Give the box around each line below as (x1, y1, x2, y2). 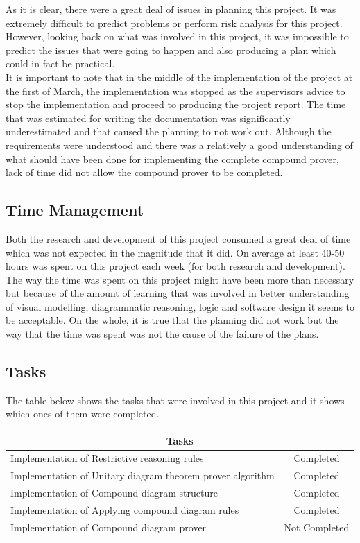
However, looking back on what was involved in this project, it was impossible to (6, 29, 349, 44)
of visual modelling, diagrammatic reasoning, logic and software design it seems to (6, 299, 355, 313)
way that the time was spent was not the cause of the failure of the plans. (6, 327, 319, 341)
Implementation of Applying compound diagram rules (10, 502, 239, 517)
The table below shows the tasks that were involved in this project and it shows (6, 393, 345, 407)
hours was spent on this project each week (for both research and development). (6, 259, 345, 273)
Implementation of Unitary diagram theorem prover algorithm (10, 468, 275, 483)
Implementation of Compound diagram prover (10, 519, 207, 534)
